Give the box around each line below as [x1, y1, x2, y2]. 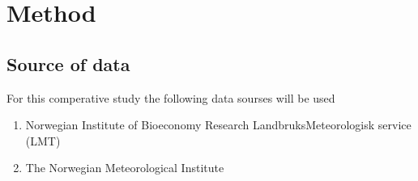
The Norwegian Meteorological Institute [25, 159, 224, 176]
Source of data [6, 51, 130, 76]
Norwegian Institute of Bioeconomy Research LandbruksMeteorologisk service [25, 116, 412, 133]
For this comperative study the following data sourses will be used [6, 89, 335, 106]
